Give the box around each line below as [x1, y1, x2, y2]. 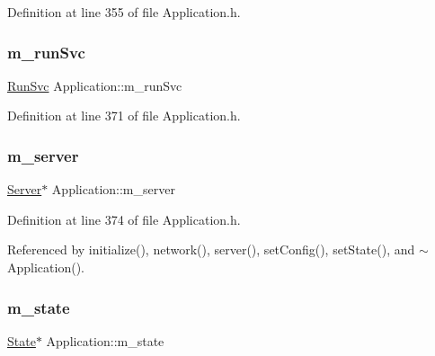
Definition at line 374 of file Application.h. [7, 209, 241, 228]
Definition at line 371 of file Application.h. [7, 106, 241, 125]
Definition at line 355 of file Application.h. [7, 3, 241, 21]
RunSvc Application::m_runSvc [7, 76, 182, 94]
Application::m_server [51, 180, 175, 199]
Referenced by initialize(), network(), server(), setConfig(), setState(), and [7, 240, 415, 259]
